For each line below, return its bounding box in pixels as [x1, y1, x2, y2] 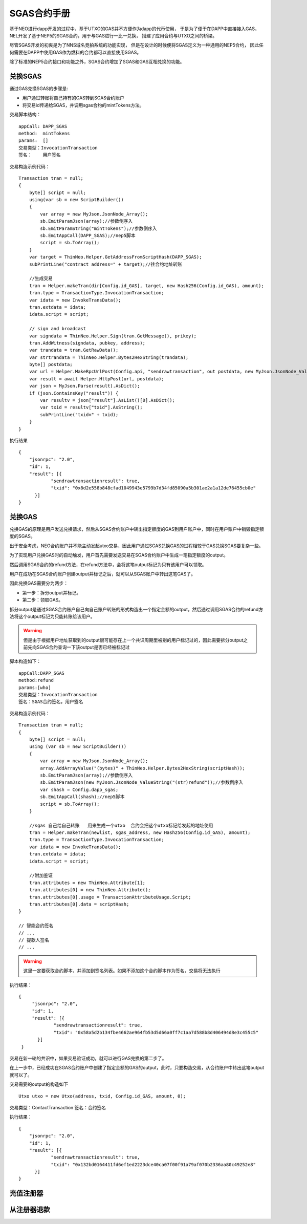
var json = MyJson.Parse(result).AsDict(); [29, 383, 140, 389]
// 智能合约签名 [18, 923, 54, 929]
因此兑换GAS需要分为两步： [9, 580, 69, 586]
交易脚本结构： [9, 112, 41, 118]
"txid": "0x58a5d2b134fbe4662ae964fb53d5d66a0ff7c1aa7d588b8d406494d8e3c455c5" [53, 1029, 259, 1035]
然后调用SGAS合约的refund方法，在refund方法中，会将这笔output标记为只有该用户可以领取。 [9, 561, 207, 568]
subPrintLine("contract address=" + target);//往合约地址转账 [29, 261, 183, 267]
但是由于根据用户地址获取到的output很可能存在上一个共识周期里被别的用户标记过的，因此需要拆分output [23, 637, 244, 643]
